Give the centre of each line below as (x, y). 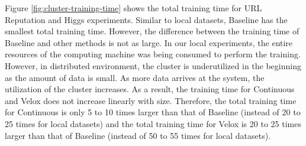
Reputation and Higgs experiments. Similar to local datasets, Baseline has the (146, 19)
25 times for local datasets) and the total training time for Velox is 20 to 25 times (153, 123)
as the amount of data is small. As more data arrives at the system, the (135, 77)
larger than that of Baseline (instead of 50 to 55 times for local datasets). (138, 135)
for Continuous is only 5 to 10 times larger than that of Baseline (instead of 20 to (153, 112)
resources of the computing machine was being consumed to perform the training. (153, 54)
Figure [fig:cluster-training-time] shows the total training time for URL (133, 8)
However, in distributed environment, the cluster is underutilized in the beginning (153, 65)
